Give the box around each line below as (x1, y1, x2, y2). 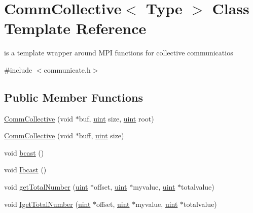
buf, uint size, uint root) (79, 113, 154, 124)
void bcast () (4, 147, 44, 158)
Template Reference (4, 18, 147, 39)
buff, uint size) (79, 130, 124, 141)
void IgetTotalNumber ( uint (4, 198, 91, 209)
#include (4, 64, 32, 75)
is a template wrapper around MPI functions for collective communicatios (4, 47, 233, 58)
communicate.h (44, 64, 91, 75)
